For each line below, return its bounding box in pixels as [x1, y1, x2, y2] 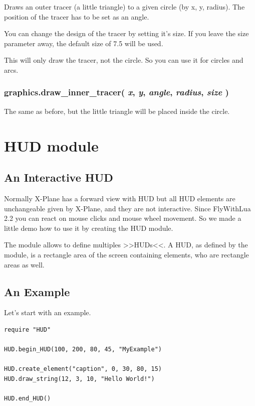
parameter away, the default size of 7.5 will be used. [4, 38, 163, 48]
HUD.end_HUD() [4, 395, 51, 402]
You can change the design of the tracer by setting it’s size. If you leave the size [4, 28, 249, 39]
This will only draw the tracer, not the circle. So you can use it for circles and [4, 55, 243, 65]
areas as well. [4, 259, 45, 269]
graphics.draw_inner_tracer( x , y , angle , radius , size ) [4, 86, 229, 98]
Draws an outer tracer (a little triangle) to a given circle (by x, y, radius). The [4, 2, 245, 12]
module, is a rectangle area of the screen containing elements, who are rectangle [4, 249, 249, 259]
